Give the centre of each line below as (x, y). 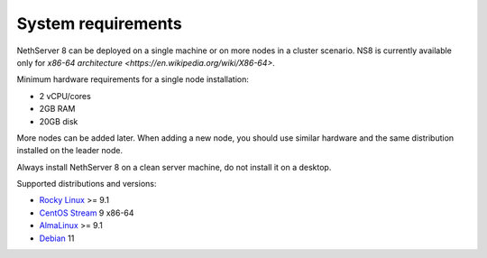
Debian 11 (57, 238)
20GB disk (59, 121)
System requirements (99, 23)
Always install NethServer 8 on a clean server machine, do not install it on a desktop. (174, 167)
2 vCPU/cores (65, 96)
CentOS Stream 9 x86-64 (87, 213)
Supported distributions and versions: (87, 184)
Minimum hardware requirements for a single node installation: (133, 79)
